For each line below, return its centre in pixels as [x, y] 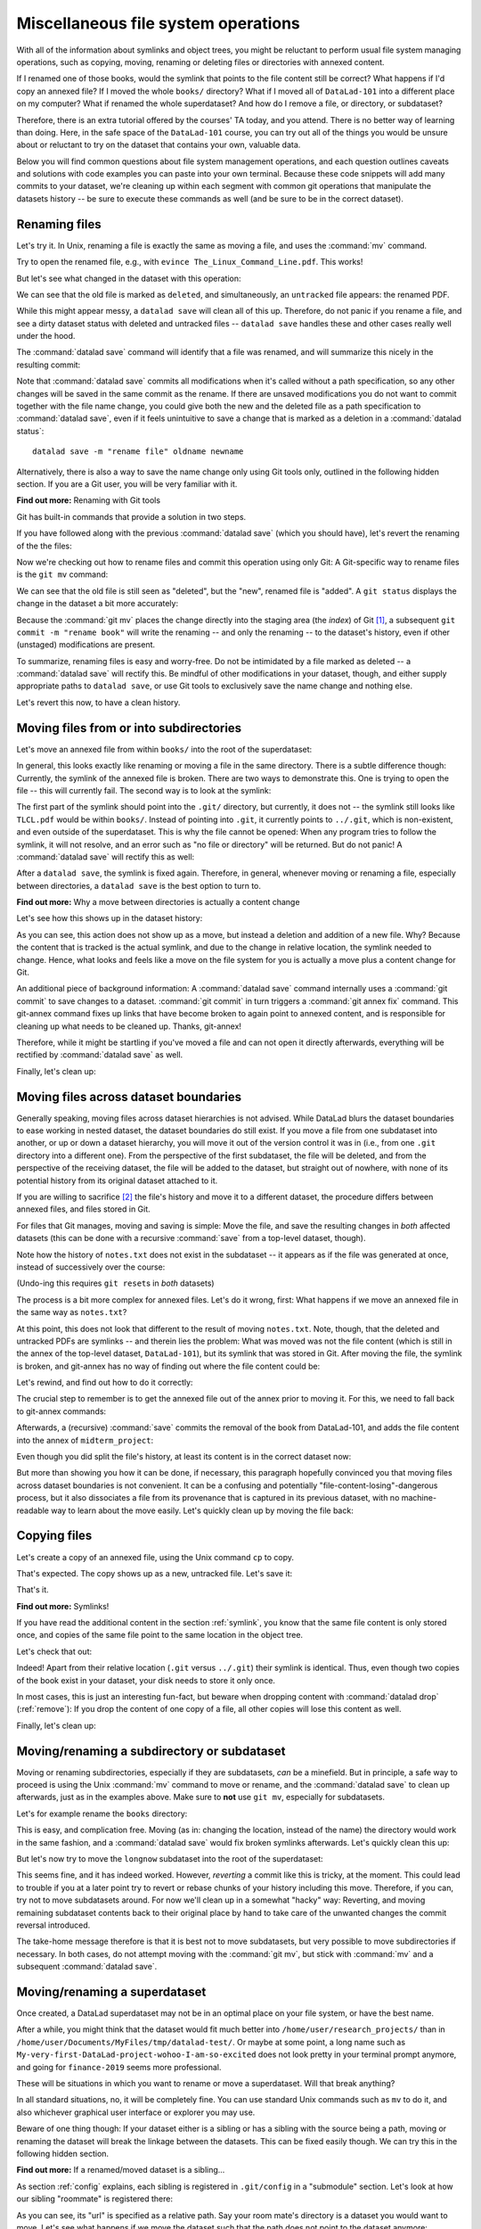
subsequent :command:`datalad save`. [87, 1967]
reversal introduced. [53, 1925]
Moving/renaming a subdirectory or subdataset [151, 1751]
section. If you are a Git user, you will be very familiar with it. [127, 484]
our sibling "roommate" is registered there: [95, 2199]
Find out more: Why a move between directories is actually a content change [158, 902]
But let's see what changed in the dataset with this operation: [129, 278]
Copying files [54, 1536]
